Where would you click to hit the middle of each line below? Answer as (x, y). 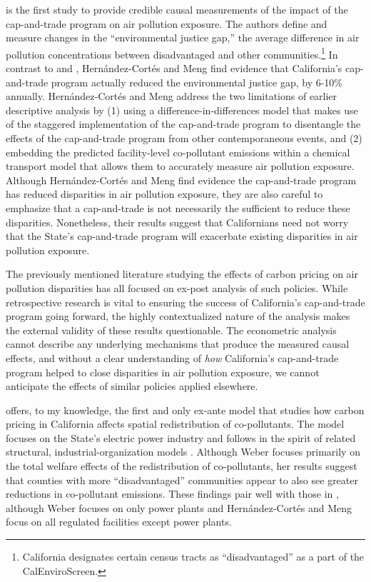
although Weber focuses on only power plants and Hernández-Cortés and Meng (179, 507)
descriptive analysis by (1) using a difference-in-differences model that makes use (182, 110)
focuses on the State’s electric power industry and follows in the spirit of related (181, 437)
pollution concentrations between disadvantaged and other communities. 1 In (172, 53)
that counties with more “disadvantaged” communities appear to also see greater (182, 480)
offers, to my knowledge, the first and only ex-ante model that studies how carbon (185, 410)
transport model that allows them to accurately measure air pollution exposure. (180, 166)
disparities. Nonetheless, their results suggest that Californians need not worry (177, 222)
